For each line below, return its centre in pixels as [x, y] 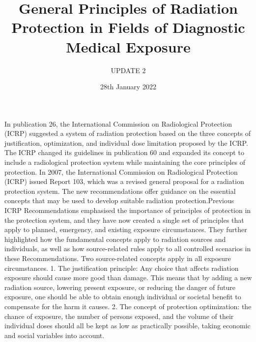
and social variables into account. [55, 335]
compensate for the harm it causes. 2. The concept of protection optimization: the [128, 306]
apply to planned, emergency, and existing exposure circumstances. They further [126, 229]
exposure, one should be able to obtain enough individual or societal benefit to [123, 297]
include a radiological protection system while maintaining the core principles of [125, 162]
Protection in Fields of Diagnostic [128, 27]
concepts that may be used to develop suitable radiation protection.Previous [119, 200]
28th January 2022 [128, 87]
